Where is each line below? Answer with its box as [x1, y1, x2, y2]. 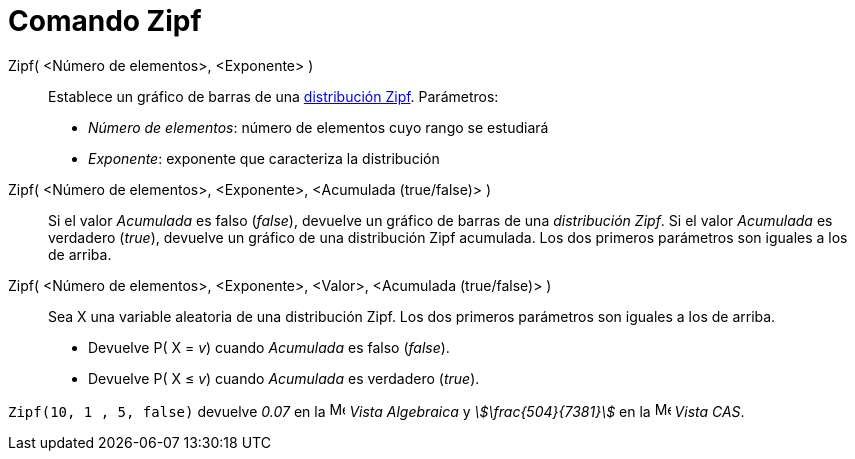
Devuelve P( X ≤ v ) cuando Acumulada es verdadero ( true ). [88, 369, 480, 387]
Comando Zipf [8, 4, 202, 38]
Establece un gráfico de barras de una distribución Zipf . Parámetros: [48, 87, 499, 105]
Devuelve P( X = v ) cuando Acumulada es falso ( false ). [88, 338, 450, 356]
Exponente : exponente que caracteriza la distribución [88, 149, 440, 167]
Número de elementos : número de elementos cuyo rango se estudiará [88, 118, 549, 136]
